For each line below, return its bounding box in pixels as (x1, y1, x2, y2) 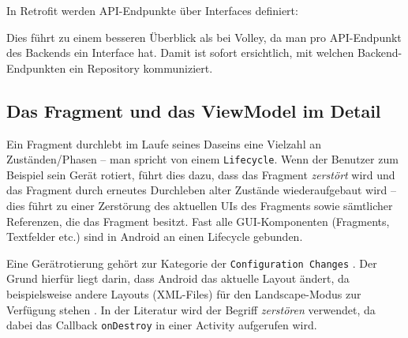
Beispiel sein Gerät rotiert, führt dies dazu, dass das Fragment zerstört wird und (6, 166, 395, 182)
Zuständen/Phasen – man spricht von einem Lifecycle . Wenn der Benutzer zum (6, 151, 399, 167)
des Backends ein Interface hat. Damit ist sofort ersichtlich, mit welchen (6, 44, 354, 61)
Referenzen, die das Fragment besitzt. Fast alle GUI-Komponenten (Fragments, (6, 212, 390, 229)
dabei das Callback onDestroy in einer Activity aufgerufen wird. (6, 317, 317, 333)
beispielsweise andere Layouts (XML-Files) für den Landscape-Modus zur (6, 286, 361, 302)
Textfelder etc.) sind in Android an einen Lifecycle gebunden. (6, 228, 303, 245)
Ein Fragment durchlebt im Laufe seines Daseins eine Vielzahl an (6, 135, 321, 152)
